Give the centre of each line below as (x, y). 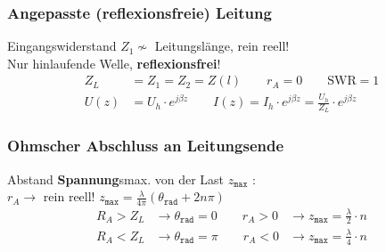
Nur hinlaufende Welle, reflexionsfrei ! (114, 63)
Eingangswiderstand (62, 46)
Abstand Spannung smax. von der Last (116, 179)
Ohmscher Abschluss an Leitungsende (146, 146)
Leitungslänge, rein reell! (222, 46)
